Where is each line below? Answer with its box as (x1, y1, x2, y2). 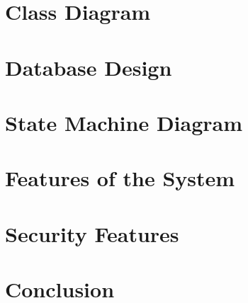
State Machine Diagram (5, 108, 243, 137)
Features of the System (5, 164, 235, 193)
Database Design (5, 52, 172, 81)
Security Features (5, 219, 179, 248)
